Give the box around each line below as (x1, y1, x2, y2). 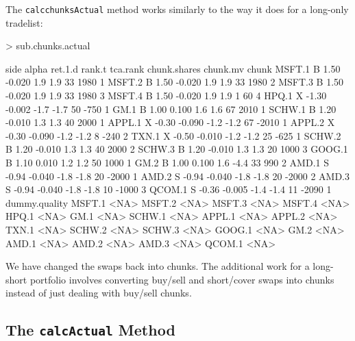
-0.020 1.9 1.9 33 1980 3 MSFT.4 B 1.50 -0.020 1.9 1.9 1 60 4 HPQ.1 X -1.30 (5, 88, 327, 103)
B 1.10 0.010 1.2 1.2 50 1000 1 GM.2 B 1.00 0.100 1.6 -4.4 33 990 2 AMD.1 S (5, 155, 329, 169)
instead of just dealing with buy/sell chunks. (5, 286, 192, 300)
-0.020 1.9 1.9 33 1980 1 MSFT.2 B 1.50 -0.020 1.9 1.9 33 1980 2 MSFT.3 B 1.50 (5, 75, 344, 89)
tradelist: (5, 15, 43, 29)
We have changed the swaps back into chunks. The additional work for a (5, 259, 310, 273)
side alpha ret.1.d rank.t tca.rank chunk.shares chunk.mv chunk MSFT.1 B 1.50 (5, 61, 341, 75)
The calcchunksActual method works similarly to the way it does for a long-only (5, 2, 349, 16)
